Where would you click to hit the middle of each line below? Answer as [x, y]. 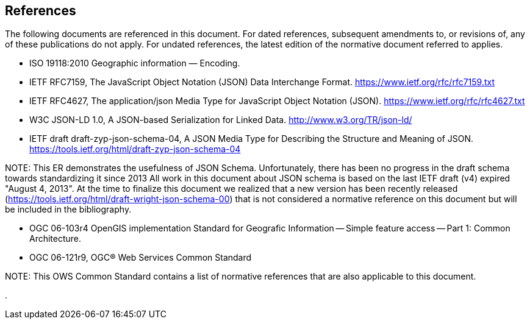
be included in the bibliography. [68, 210]
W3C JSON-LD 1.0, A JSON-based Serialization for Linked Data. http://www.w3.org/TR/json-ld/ [221, 120]
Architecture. [56, 239]
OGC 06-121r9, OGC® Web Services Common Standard [141, 258]
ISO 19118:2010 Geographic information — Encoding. [135, 63]
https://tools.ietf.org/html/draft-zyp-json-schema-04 [135, 149]
